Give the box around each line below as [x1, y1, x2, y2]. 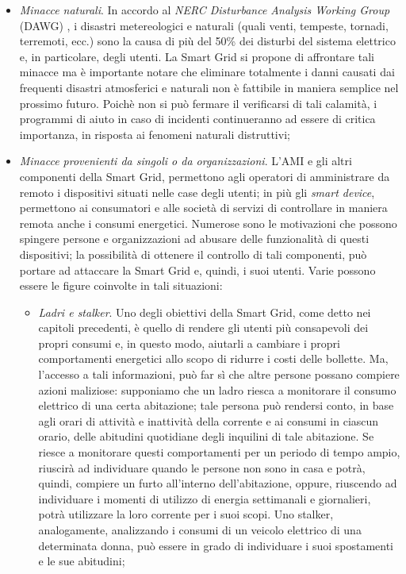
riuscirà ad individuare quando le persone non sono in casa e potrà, [38, 459, 366, 476]
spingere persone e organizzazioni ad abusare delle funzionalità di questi [19, 230, 370, 247]
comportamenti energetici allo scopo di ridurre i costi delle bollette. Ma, [38, 350, 389, 367]
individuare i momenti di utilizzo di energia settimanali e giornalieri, [38, 490, 371, 507]
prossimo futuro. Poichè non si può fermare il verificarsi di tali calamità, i [19, 94, 377, 111]
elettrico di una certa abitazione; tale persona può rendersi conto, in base [38, 397, 394, 414]
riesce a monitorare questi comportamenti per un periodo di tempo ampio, [38, 444, 400, 460]
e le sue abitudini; [38, 553, 125, 569]
